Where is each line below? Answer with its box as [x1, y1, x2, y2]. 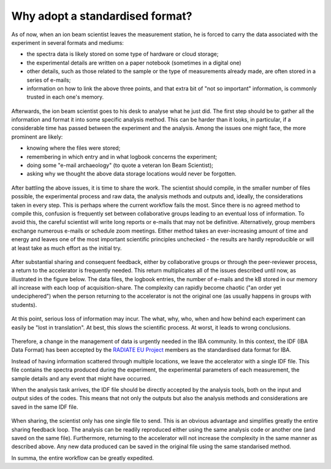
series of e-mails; [26, 76, 71, 83]
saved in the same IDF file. [11, 403, 78, 411]
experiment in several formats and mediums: [11, 39, 124, 46]
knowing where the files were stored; [26, 144, 121, 152]
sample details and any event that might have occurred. [11, 374, 152, 382]
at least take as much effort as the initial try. [11, 244, 122, 252]
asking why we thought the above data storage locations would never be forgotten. [26, 170, 237, 177]
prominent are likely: [11, 133, 63, 141]
